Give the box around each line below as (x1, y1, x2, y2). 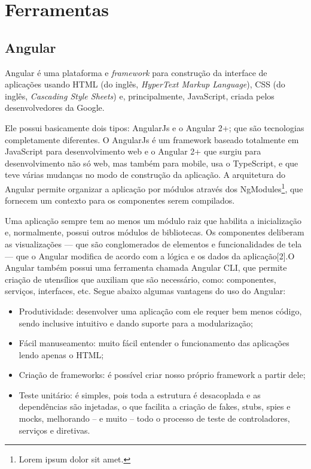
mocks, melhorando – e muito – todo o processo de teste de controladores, (19, 412, 290, 425)
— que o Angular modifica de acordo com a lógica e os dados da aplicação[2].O (5, 249, 295, 262)
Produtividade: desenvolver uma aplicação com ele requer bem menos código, (19, 304, 302, 317)
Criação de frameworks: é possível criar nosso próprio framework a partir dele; (19, 368, 306, 381)
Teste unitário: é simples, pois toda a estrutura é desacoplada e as (19, 388, 261, 401)
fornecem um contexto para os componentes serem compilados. (5, 194, 235, 207)
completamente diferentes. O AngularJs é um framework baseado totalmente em (5, 133, 299, 146)
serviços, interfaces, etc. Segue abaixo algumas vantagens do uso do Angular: (5, 285, 286, 297)
